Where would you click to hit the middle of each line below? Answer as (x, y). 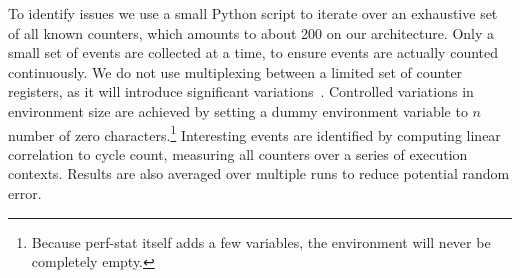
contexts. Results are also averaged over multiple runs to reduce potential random (259, 173)
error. (25, 193)
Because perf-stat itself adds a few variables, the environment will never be (261, 241)
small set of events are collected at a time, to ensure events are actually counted (253, 52)
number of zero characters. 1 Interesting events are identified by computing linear (254, 133)
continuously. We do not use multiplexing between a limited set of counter (235, 71)
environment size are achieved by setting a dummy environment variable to (238, 110)
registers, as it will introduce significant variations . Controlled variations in (241, 91)
